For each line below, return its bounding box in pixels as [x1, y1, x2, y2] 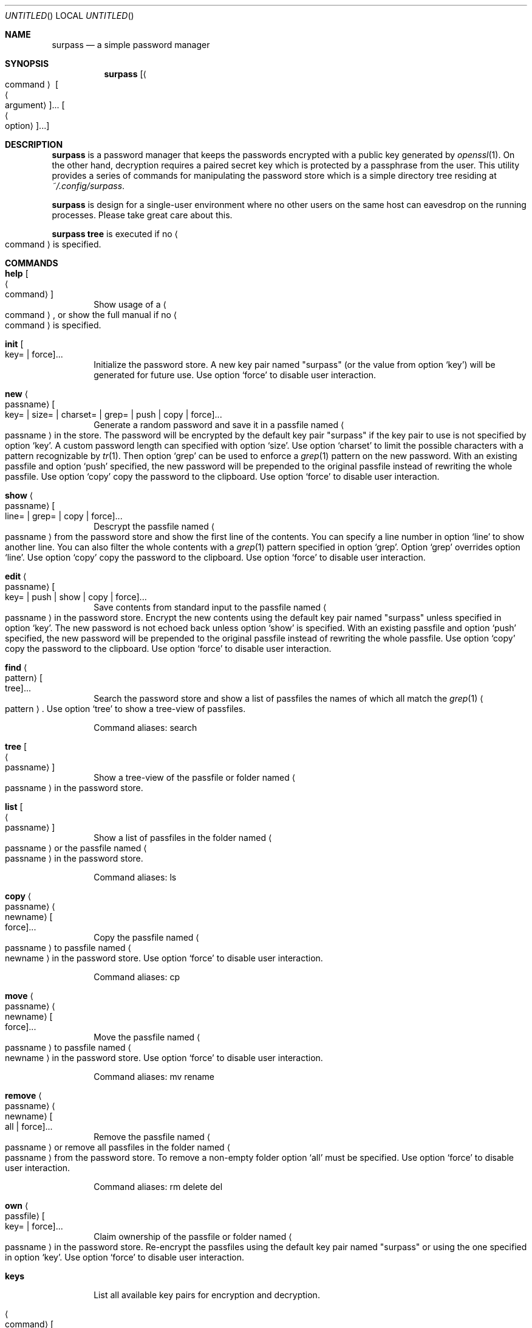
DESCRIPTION [5, 139, 63, 150]
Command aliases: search [94, 722, 197, 733]
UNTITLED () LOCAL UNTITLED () [5, 10, 134, 21]
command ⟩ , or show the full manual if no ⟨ [5, 310, 177, 320]
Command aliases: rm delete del [94, 1181, 223, 1192]
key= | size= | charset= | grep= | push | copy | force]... [5, 409, 222, 420]
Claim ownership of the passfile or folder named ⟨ [94, 1231, 292, 1242]
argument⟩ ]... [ [5, 100, 65, 110]
